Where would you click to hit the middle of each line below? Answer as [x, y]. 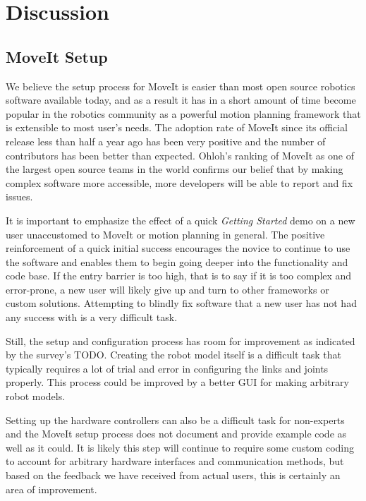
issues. [19, 197]
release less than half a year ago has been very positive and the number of [166, 141]
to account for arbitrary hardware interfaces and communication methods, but [175, 461]
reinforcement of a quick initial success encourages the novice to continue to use [178, 248]
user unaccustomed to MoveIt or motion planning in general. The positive [165, 234]
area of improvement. [51, 489]
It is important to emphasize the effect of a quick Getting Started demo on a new [181, 220]
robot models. [36, 396]
